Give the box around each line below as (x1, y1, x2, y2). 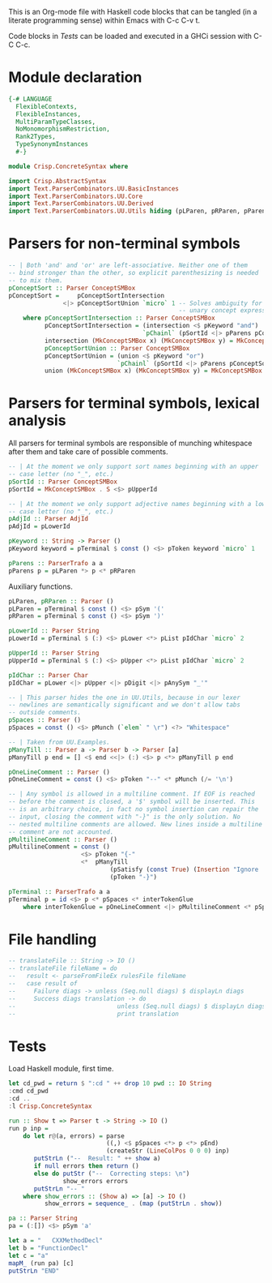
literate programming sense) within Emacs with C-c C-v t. (8, 15, 201, 25)
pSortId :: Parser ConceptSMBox (8, 478, 117, 486)
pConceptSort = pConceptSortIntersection (8, 291, 164, 299)
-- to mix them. (8, 276, 63, 285)
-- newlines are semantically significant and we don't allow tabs (8, 701, 241, 709)
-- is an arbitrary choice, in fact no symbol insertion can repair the (8, 805, 259, 813)
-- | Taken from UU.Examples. (8, 738, 111, 746)
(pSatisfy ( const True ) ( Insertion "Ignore (109, 865, 259, 874)
